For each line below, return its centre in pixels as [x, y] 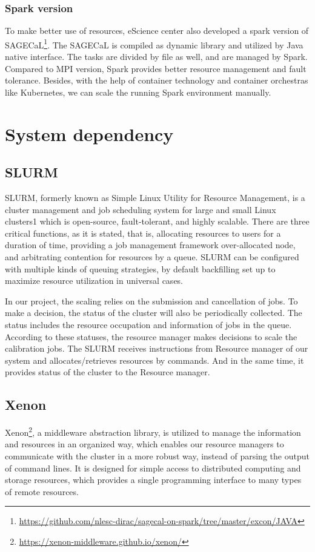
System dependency [89, 133]
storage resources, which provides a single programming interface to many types [153, 480]
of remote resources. [42, 491]
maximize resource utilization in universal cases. [94, 281]
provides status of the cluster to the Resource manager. [108, 372]
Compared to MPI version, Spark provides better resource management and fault [156, 68]
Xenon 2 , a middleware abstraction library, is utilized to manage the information [153, 431]
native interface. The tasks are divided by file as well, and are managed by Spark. [156, 57]
